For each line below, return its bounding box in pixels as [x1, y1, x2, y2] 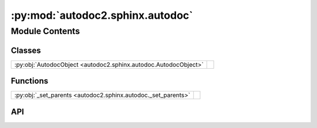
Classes [11, 45, 41, 55]
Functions [11, 76, 49, 86]
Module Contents [11, 26, 80, 36]
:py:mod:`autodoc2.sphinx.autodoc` [11, 9, 193, 22]
